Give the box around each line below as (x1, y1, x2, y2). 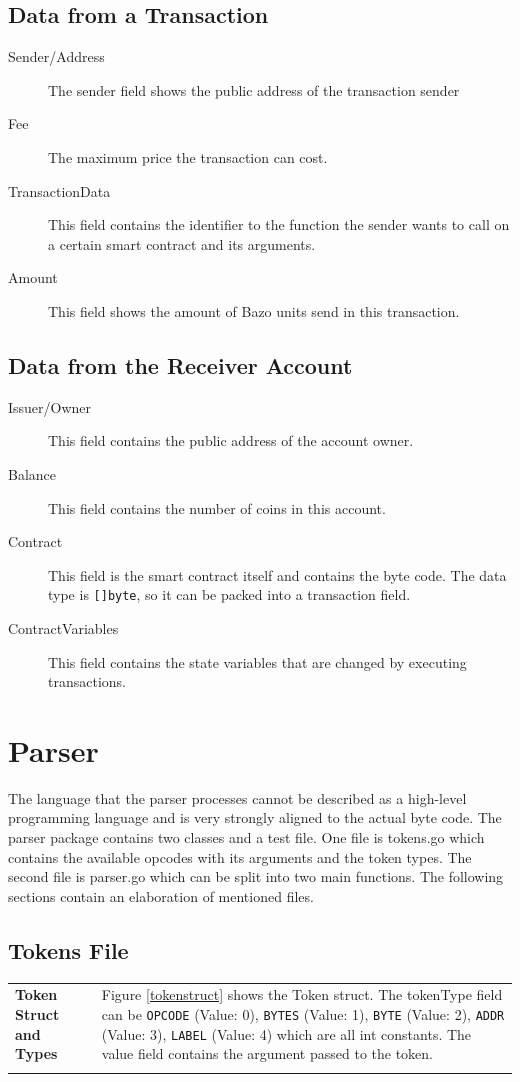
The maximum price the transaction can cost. (48, 146, 328, 167)
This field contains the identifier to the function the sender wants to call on (48, 214, 510, 235)
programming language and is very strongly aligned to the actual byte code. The (8, 807, 502, 828)
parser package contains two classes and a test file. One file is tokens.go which (8, 827, 485, 848)
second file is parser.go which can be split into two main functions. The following (8, 866, 504, 887)
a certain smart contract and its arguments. (48, 233, 316, 254)
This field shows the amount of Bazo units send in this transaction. (48, 300, 460, 321)
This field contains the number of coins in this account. (48, 497, 386, 518)
